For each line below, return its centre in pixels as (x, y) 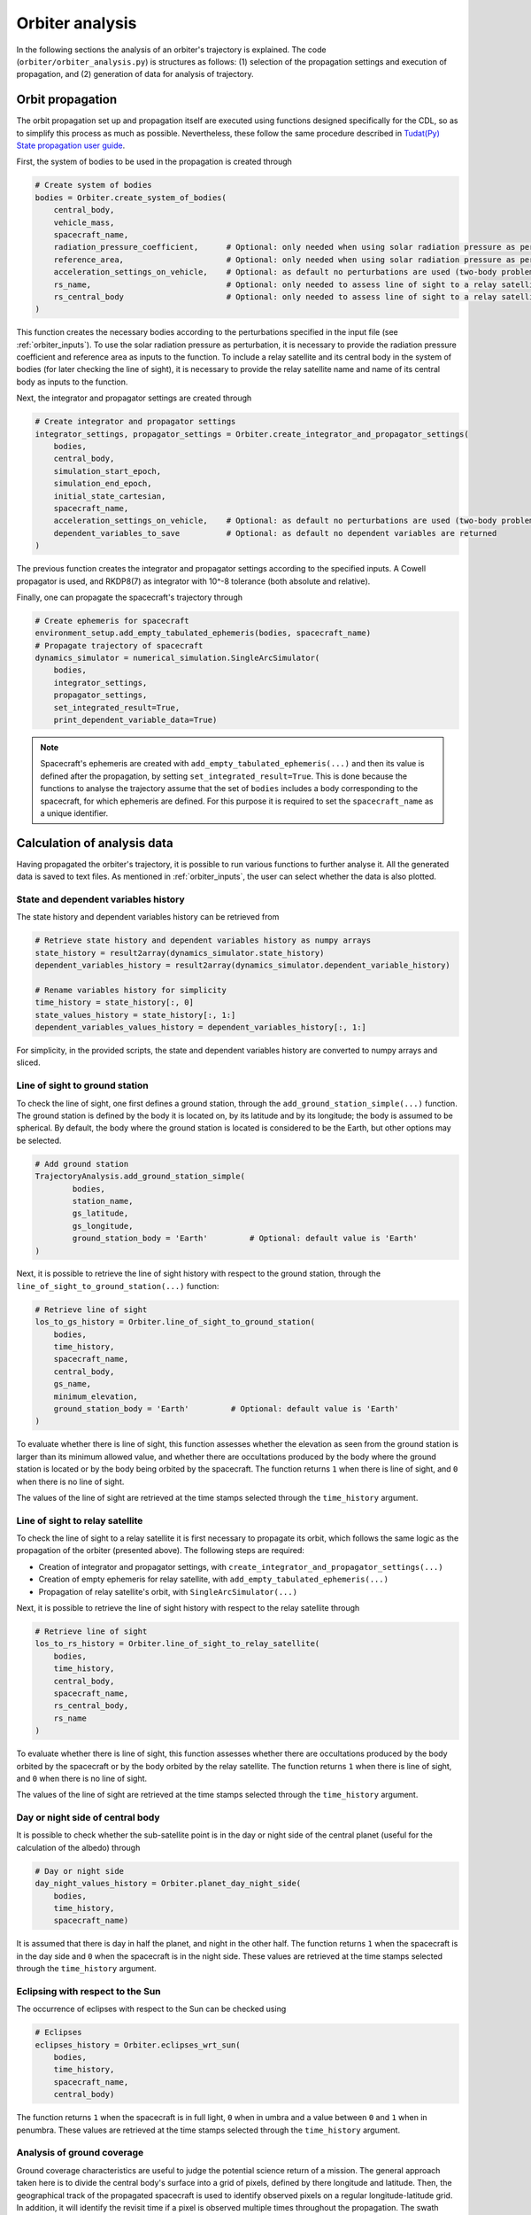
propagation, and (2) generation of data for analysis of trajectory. (135, 74)
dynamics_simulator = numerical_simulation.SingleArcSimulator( (177, 658)
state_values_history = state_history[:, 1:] (135, 1015)
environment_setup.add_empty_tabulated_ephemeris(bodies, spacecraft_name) (203, 633)
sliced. (28, 1062)
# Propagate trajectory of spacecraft (119, 645)
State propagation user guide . (71, 145)
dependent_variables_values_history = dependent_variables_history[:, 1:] (201, 1027)
